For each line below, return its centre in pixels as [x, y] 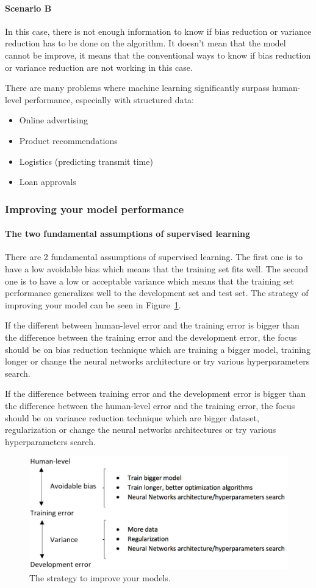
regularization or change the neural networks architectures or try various [141, 430]
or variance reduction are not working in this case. [99, 67]
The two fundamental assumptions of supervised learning [128, 234]
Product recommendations [68, 140]
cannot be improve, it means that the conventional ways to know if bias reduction [158, 55]
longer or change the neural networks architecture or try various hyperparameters [157, 361]
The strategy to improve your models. [100, 577]
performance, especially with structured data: [109, 99]
